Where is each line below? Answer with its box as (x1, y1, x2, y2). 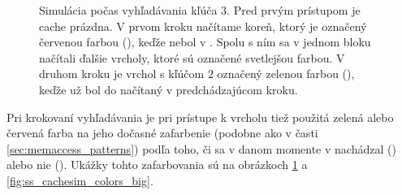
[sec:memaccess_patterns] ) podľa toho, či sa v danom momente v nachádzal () (6, 140, 396, 157)
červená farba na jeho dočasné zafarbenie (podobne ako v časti (6, 124, 318, 141)
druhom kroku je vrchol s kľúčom (39, 65, 205, 82)
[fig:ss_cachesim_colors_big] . (6, 171, 153, 188)
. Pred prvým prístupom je (227, 2, 361, 18)
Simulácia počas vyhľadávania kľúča (39, 2, 218, 18)
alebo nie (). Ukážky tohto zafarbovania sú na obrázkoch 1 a (6, 156, 308, 173)
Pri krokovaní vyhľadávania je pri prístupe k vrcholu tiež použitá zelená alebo (6, 108, 394, 125)
